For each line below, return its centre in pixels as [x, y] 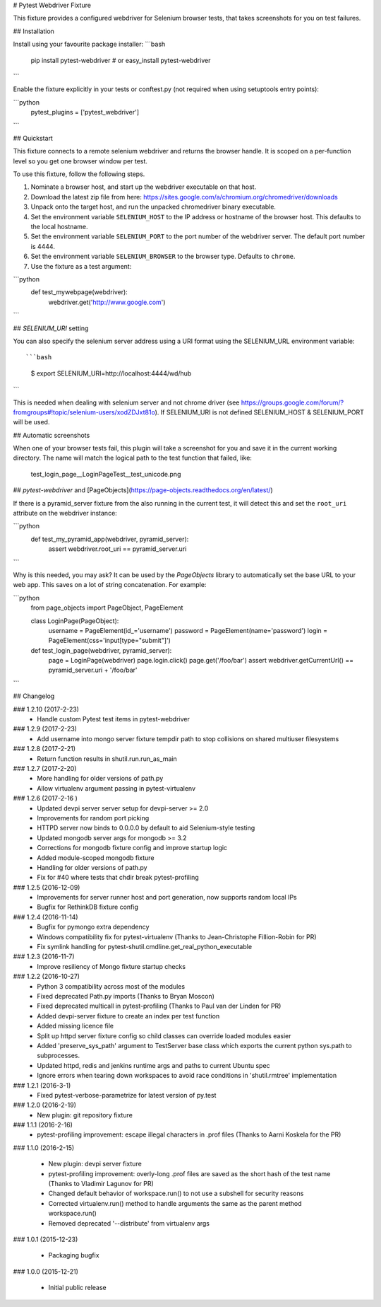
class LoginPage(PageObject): [75, 621]
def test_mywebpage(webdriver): [79, 292]
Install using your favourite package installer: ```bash [89, 44]
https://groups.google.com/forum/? [292, 402]
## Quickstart [33, 138]
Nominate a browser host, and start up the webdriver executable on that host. [144, 187]
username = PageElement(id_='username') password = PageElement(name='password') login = [188, 630]
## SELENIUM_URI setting [51, 328]
